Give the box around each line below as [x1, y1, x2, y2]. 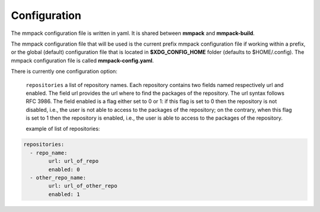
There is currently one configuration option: [11, 68, 118, 75]
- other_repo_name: [30, 175, 87, 181]
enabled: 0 [48, 166, 80, 173]
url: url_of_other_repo [48, 182, 118, 189]
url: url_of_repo [48, 158, 99, 165]
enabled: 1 [48, 191, 80, 198]
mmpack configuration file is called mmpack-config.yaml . [11, 57, 154, 64]
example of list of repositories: [25, 125, 100, 133]
